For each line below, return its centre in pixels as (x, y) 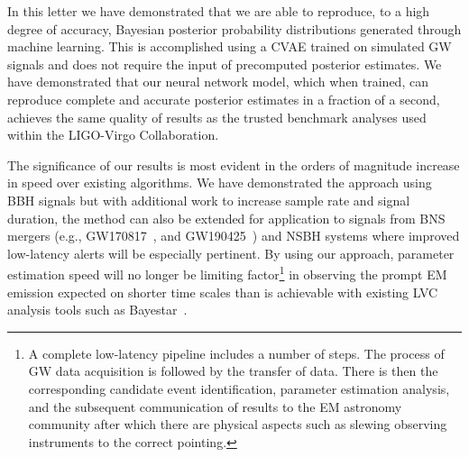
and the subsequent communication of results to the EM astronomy (215, 406)
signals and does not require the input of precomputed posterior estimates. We (225, 64)
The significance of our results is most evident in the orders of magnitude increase (234, 165)
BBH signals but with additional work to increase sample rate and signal (209, 200)
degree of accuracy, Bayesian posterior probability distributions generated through (234, 28)
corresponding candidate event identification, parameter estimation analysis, (239, 388)
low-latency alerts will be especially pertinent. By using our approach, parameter (231, 253)
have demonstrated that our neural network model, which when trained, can (218, 82)
